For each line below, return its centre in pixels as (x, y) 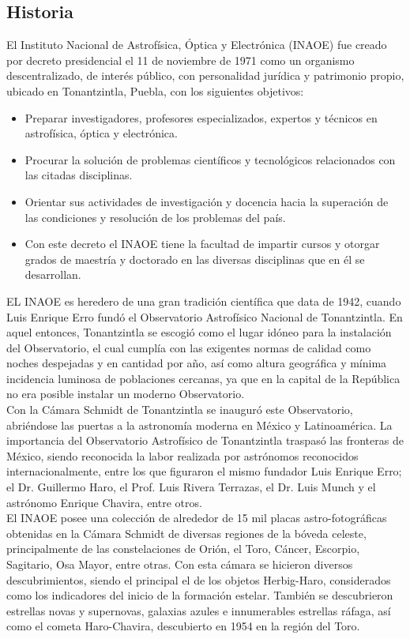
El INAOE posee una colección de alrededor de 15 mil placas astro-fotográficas (197, 518)
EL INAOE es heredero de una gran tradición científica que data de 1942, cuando (204, 301)
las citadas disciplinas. (79, 175)
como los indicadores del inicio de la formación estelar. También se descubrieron (200, 595)
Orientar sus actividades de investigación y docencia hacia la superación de (207, 201)
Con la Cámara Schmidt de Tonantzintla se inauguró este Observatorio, (180, 410)
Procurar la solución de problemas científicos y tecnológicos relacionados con (210, 159)
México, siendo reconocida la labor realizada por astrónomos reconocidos (182, 455)
